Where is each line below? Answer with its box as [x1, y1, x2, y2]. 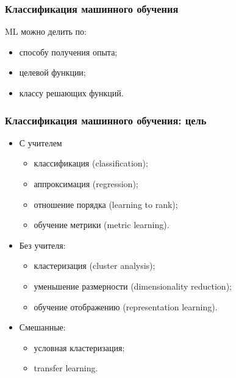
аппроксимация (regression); [34, 177, 138, 190]
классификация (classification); [34, 157, 148, 169]
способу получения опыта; [19, 45, 118, 58]
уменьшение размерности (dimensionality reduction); [34, 279, 232, 292]
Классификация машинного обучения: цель [5, 112, 207, 127]
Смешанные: [19, 321, 66, 333]
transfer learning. [34, 362, 98, 374]
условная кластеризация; [34, 341, 125, 354]
